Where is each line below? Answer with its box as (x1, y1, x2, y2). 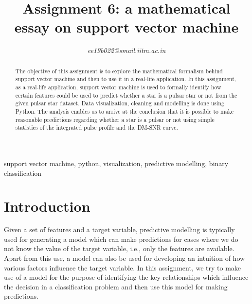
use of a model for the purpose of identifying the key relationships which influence (4, 272, 249, 282)
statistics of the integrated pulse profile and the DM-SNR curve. (15, 123, 178, 132)
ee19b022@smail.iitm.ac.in (87, 45, 166, 55)
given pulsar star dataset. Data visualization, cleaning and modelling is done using (15, 99, 224, 107)
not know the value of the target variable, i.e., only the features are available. (4, 243, 234, 253)
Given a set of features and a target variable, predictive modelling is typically (4, 224, 235, 235)
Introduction (4, 196, 90, 216)
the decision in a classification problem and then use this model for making (4, 281, 228, 291)
